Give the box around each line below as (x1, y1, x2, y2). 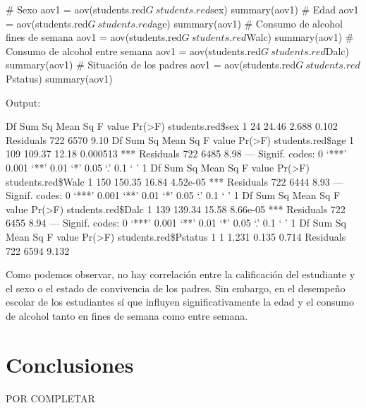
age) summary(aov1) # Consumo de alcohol (152, 16, 343, 30)
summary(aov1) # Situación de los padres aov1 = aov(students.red (6, 57, 296, 72)
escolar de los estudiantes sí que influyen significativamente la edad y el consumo (6, 294, 355, 309)
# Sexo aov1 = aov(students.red (6, 2, 146, 16)
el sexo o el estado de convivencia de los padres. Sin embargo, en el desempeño (6, 280, 346, 295)
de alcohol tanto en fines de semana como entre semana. (6, 308, 248, 323)
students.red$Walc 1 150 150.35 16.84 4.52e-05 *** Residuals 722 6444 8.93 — (6, 174, 343, 188)
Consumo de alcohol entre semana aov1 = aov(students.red (6, 43, 262, 58)
